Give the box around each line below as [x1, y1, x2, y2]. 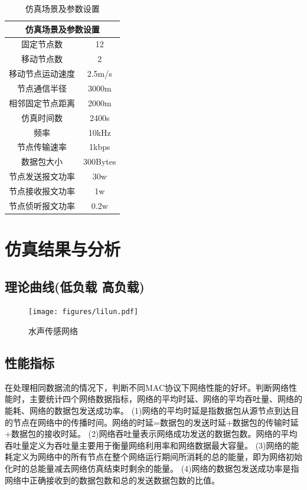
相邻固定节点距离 [9, 96, 75, 109]
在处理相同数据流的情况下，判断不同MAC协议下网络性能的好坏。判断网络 [5, 381, 289, 393]
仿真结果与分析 [5, 237, 121, 260]
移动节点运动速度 [9, 67, 75, 80]
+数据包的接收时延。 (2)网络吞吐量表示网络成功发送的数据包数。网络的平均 [5, 427, 298, 440]
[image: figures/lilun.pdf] [28, 308, 139, 316]
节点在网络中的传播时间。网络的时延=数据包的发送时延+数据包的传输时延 [12, 416, 299, 428]
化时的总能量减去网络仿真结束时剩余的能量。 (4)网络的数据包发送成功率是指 [5, 462, 299, 474]
